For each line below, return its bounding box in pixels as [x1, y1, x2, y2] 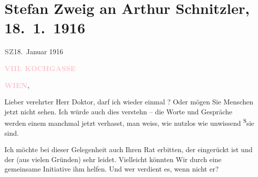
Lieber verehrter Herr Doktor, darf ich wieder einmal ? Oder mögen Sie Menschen [4, 96, 254, 107]
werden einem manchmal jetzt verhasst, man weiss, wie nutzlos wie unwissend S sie [4, 116, 255, 128]
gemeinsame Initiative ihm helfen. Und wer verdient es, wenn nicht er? [4, 164, 219, 174]
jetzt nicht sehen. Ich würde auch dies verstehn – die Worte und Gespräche [4, 106, 233, 116]
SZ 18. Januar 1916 [4, 46, 64, 57]
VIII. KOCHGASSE [4, 63, 76, 73]
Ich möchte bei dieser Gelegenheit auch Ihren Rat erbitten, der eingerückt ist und [4, 144, 253, 155]
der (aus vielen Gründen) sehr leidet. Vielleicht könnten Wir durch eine [4, 154, 222, 164]
